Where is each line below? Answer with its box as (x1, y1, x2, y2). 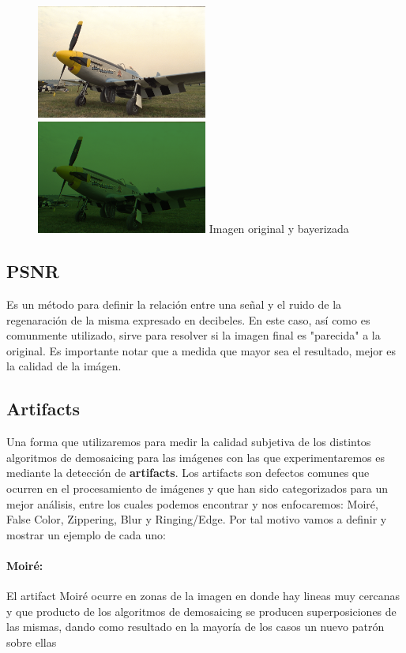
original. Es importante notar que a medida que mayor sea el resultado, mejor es (6, 342, 397, 358)
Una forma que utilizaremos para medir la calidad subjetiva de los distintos (6, 433, 371, 450)
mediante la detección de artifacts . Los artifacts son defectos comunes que (6, 464, 370, 481)
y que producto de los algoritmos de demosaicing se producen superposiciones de (6, 602, 397, 619)
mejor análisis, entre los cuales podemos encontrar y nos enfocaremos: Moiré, (6, 495, 378, 512)
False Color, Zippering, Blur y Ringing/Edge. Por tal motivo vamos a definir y (6, 511, 387, 527)
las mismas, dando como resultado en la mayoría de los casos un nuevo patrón (6, 618, 385, 635)
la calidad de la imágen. (6, 358, 122, 374)
